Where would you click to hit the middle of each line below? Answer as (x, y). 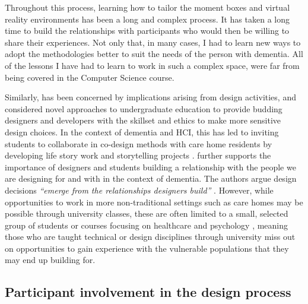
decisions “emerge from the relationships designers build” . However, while (139, 190)
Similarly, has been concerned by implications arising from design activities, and (150, 97)
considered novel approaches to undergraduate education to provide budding (144, 108)
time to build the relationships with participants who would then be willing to (147, 31)
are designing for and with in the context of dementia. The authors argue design (151, 178)
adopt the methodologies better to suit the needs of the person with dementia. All (154, 54)
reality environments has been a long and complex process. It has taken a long (147, 19)
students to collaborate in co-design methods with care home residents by (139, 143)
